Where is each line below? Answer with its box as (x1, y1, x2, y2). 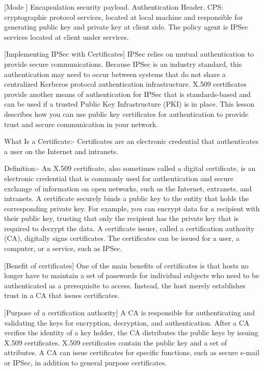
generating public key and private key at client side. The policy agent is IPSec (4, 21, 248, 32)
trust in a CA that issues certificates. (4, 290, 120, 301)
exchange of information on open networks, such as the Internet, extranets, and (4, 183, 252, 193)
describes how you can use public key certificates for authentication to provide (4, 108, 249, 119)
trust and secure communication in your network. (4, 118, 159, 129)
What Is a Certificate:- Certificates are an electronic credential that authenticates (4, 136, 258, 146)
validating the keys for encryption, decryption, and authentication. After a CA (4, 317, 250, 328)
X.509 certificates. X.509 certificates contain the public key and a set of (4, 337, 227, 348)
